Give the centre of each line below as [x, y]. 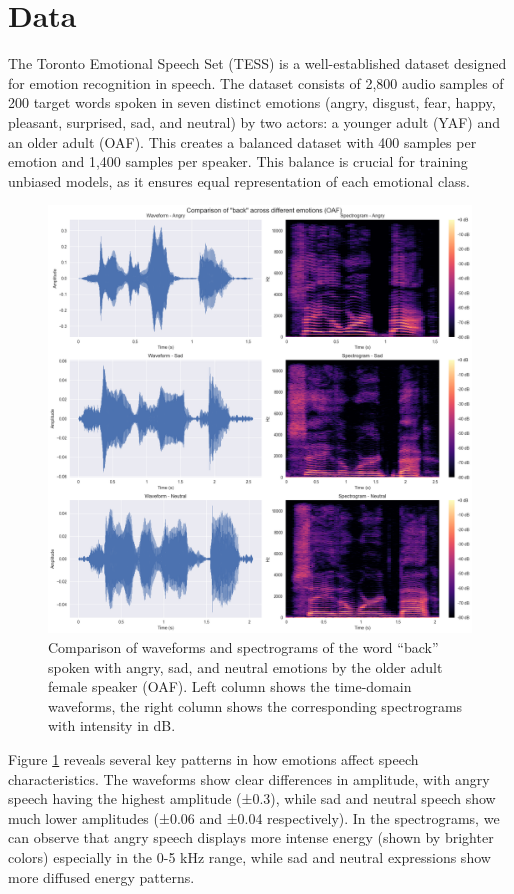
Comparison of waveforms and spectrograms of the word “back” [243, 647]
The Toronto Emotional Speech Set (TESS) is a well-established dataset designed [257, 63]
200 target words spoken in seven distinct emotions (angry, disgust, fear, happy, [252, 102]
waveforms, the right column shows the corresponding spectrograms [255, 705]
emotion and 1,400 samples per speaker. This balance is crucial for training [238, 161]
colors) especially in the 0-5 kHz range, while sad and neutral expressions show [249, 856]
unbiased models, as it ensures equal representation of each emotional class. [239, 180]
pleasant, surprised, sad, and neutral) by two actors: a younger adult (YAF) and [254, 121]
